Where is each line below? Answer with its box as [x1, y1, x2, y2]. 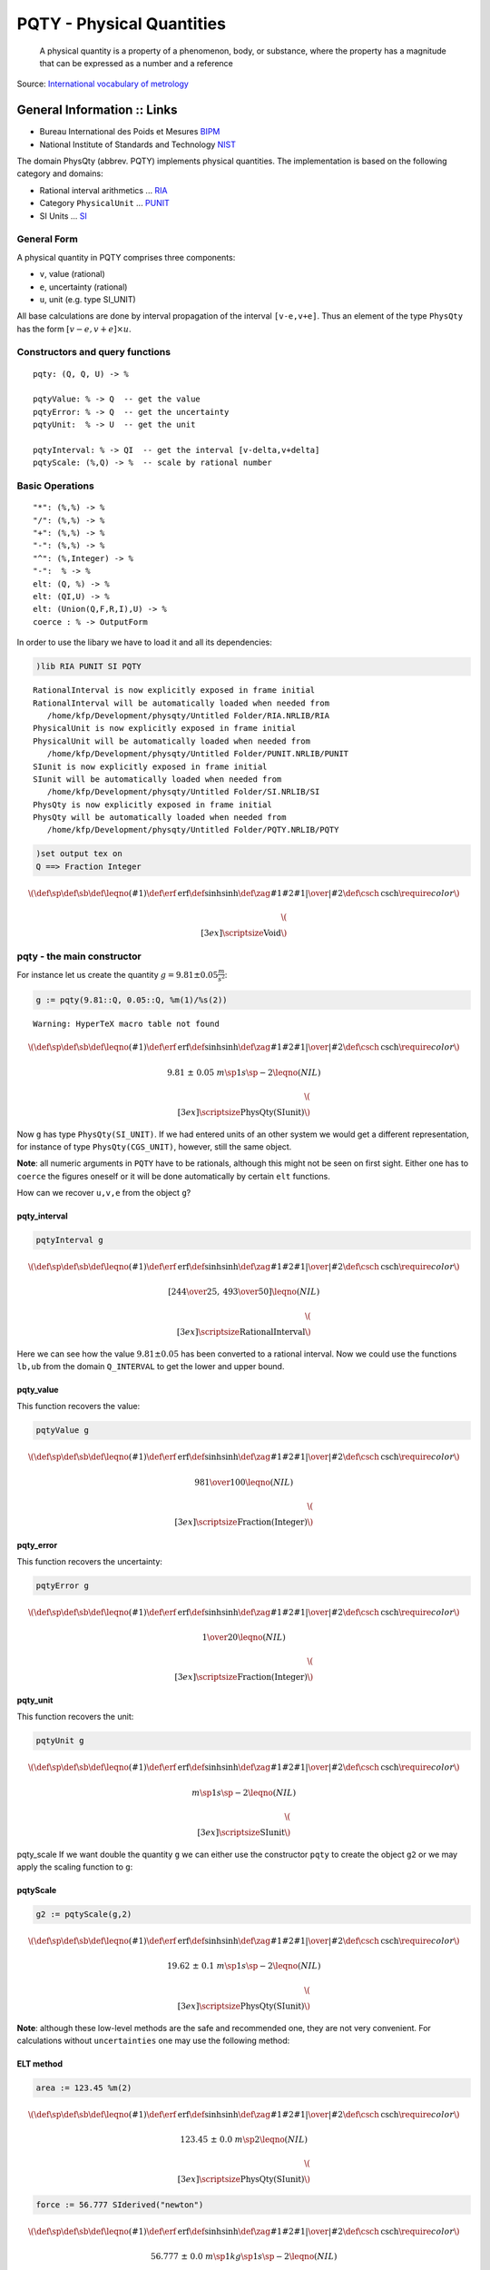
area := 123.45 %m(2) [35, 2082, 132, 2093]
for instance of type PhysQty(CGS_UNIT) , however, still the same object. [16, 1141, 292, 1152]
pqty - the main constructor [16, 950, 142, 962]
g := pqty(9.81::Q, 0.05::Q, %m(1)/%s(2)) [35, 994, 228, 1005]
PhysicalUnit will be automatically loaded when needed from [33, 735, 310, 746]
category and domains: [16, 168, 103, 179]
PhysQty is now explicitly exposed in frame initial [33, 799, 272, 810]
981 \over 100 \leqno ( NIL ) [194, 1476, 294, 1487]
